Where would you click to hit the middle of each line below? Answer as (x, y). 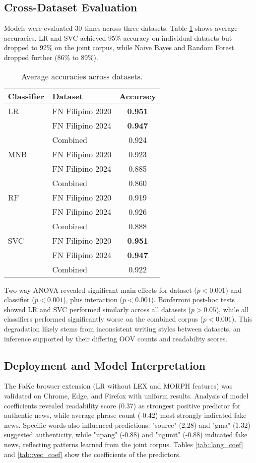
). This (242, 319)
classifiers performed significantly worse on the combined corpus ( (104, 319)
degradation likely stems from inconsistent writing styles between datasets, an (122, 328)
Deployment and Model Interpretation (105, 365)
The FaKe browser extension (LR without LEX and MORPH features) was (118, 386)
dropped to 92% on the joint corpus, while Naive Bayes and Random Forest (119, 47)
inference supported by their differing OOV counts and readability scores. (116, 338)
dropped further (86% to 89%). (51, 57)
